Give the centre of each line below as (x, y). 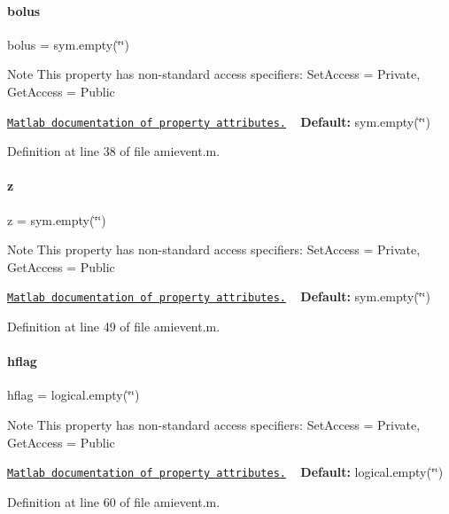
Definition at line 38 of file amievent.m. (114, 151)
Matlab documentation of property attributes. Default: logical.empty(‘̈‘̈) (225, 472)
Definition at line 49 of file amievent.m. (114, 327)
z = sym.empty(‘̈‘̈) (57, 219)
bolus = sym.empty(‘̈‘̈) (68, 44)
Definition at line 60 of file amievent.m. (114, 501)
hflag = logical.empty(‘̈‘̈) (74, 395)
